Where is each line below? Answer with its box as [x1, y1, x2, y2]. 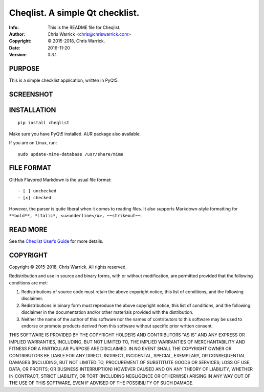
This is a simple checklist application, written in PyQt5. [9, 77, 119, 83]
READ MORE [9, 225, 47, 233]
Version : [9, 52, 27, 58]
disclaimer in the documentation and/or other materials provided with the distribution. [21, 309, 194, 315]
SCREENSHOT [9, 90, 53, 98]
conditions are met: [9, 279, 48, 286]
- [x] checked [18, 195, 51, 201]
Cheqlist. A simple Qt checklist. [9, 7, 140, 18]
